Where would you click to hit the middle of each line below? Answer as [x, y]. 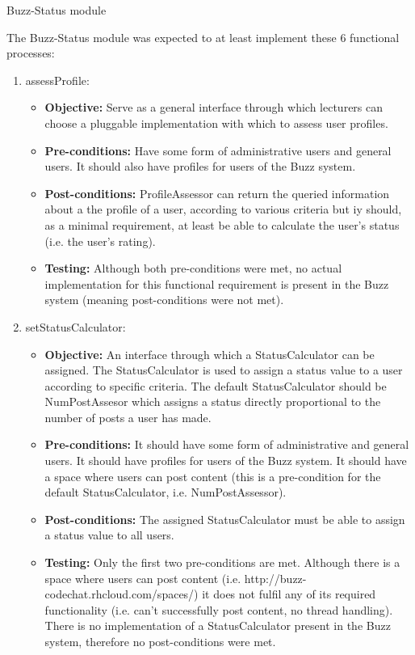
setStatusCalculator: [75, 326]
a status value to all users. [109, 535]
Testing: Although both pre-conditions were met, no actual [193, 268]
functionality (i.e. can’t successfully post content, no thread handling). [219, 609]
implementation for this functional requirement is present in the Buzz [217, 283]
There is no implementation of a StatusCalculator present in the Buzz [218, 625]
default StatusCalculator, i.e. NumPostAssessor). [166, 492]
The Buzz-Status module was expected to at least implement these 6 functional [203, 37]
